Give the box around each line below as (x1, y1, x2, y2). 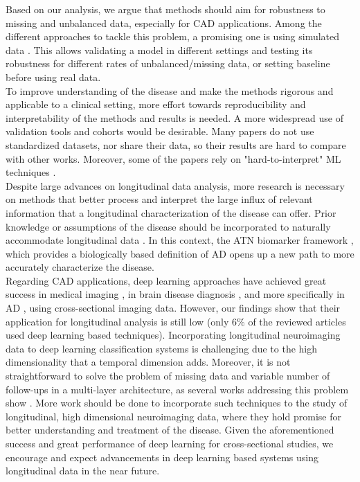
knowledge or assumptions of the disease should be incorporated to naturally (6, 219, 331, 233)
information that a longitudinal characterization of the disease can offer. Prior (6, 205, 336, 220)
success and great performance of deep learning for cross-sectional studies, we (6, 436, 334, 450)
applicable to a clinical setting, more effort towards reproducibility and (6, 97, 306, 111)
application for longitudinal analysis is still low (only (6, 314, 229, 328)
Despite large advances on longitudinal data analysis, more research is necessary (6, 178, 345, 193)
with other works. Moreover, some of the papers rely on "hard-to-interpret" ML (6, 151, 341, 166)
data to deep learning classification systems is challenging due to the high (6, 341, 318, 355)
